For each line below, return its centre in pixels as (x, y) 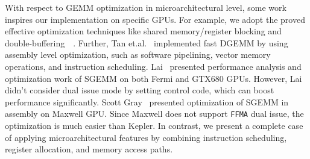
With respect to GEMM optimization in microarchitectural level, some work (146, 7)
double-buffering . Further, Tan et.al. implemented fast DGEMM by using (147, 42)
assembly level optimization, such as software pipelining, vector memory (138, 55)
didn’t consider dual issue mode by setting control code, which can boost (140, 90)
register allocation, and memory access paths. (89, 149)
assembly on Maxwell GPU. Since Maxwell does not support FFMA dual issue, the (154, 114)
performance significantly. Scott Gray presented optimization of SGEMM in (147, 101)
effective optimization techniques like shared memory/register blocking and (143, 31)
